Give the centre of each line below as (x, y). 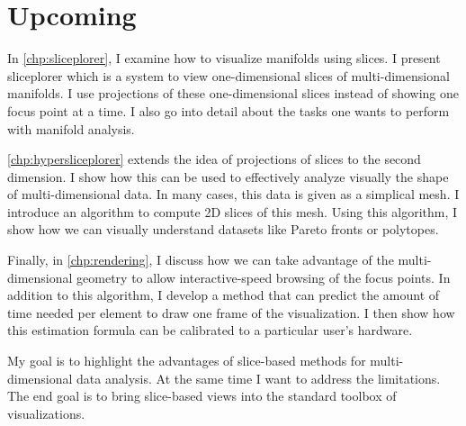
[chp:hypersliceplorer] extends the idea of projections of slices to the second (214, 159)
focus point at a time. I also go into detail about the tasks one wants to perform (229, 110)
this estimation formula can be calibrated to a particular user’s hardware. (210, 330)
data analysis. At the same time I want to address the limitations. (259, 378)
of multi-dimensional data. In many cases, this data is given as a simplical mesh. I (233, 194)
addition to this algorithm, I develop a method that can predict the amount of (224, 295)
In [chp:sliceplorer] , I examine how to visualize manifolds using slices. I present (224, 58)
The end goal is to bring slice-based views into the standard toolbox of (202, 396)
